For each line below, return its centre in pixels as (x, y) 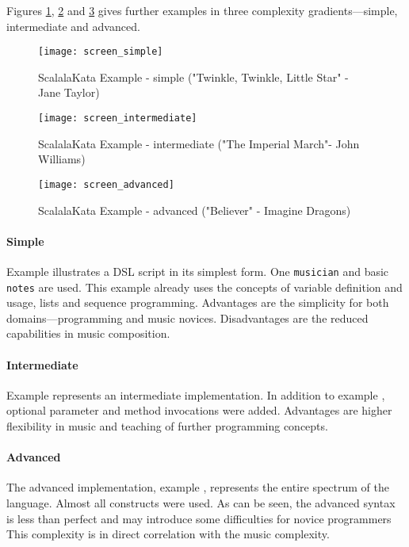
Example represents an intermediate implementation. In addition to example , (196, 394)
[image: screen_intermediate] (118, 119)
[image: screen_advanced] (106, 184)
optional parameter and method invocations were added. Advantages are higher (199, 410)
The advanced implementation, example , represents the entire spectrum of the (198, 487)
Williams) (62, 159)
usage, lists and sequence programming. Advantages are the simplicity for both (198, 302)
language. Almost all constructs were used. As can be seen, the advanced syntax (201, 502)
